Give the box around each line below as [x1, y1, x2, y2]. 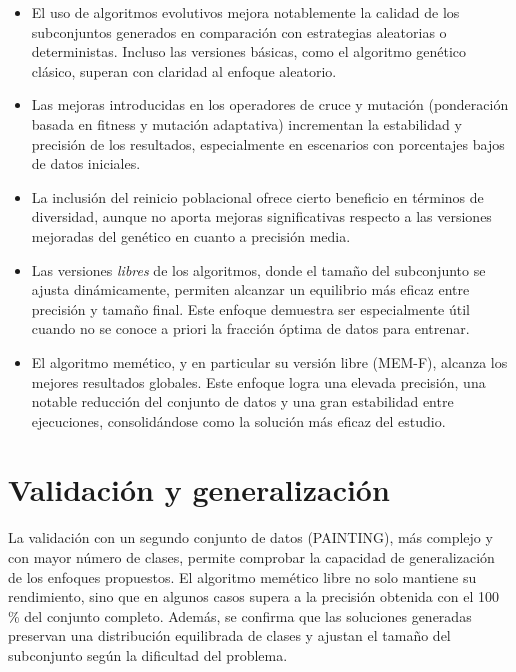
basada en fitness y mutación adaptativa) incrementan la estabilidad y [31, 113, 462, 134]
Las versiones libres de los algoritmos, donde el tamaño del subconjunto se [31, 259, 486, 280]
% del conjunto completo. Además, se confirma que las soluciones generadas [8, 605, 472, 626]
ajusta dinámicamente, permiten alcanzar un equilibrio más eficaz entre [31, 279, 470, 300]
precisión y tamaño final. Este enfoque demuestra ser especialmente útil [31, 298, 470, 319]
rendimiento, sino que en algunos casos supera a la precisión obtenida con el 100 [8, 586, 499, 607]
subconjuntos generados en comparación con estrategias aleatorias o [31, 21, 447, 42]
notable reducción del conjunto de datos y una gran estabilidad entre [31, 391, 454, 412]
